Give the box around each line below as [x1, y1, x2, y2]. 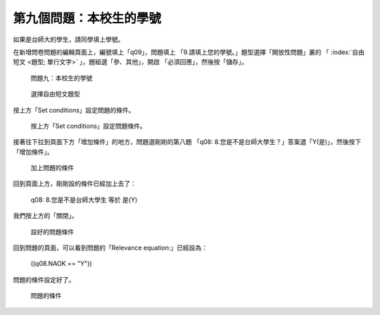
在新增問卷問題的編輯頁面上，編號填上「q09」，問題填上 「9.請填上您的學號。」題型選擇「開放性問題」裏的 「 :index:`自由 [13, 48, 365, 56]
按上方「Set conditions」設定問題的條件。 [13, 105, 135, 114]
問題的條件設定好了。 [13, 275, 75, 284]
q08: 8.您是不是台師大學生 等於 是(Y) [30, 195, 138, 204]
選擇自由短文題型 [30, 90, 80, 98]
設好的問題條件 [30, 227, 74, 236]
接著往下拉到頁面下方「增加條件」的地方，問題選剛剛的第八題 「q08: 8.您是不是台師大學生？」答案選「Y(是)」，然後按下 [13, 138, 362, 146]
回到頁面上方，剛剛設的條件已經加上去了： [13, 179, 137, 188]
